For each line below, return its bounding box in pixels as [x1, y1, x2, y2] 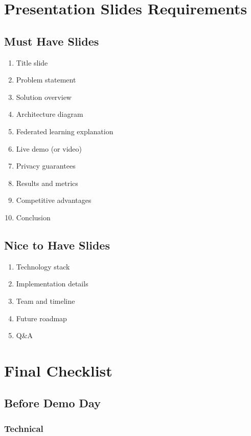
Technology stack [16, 261, 70, 272]
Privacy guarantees [16, 160, 76, 171]
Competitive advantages [16, 195, 92, 205]
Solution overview [16, 91, 72, 102]
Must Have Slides [4, 33, 99, 49]
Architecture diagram [16, 109, 83, 119]
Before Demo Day [4, 395, 101, 411]
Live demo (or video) [16, 143, 82, 154]
